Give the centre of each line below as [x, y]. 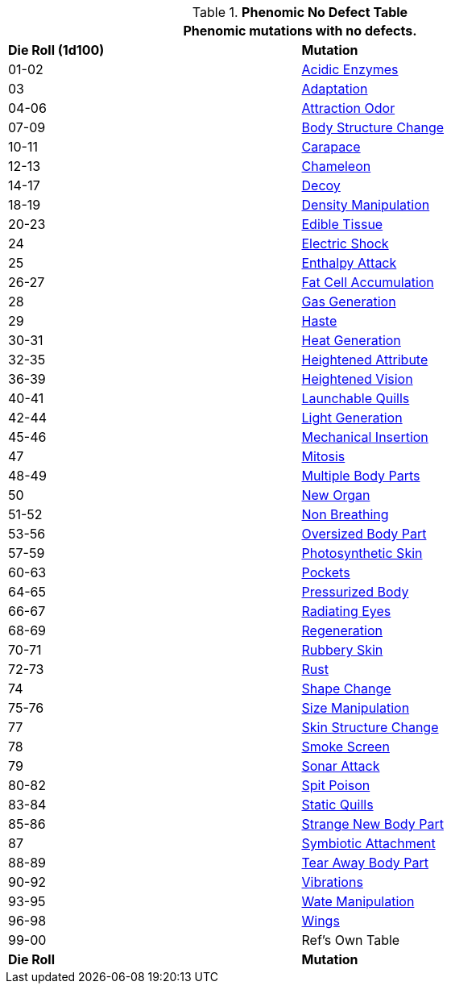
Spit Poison [336, 785]
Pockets [326, 572]
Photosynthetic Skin [362, 553]
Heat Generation [351, 340]
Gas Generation [349, 302]
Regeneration [342, 630]
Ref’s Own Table [351, 940]
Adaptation [335, 89]
